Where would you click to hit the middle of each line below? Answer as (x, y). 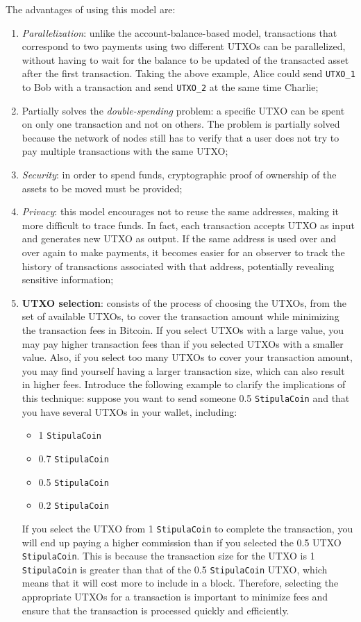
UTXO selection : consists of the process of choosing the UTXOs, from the (184, 302)
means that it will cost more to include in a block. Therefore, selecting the (180, 583)
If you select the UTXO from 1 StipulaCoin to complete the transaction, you (187, 528)
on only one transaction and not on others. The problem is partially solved (181, 124)
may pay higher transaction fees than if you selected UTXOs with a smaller (183, 343)
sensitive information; (68, 279)
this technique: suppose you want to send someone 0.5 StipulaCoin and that (186, 397)
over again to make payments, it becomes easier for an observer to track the (183, 252)
